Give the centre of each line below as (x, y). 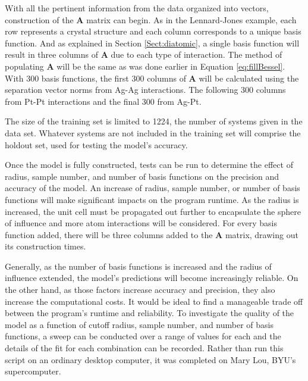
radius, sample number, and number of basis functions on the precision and (142, 176)
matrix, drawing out (262, 234)
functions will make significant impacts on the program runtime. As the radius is (152, 199)
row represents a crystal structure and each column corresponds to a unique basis (153, 31)
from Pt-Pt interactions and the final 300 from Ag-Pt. (103, 101)
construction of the (39, 19)
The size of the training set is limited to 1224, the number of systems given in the (154, 121)
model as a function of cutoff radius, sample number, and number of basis (139, 324)
